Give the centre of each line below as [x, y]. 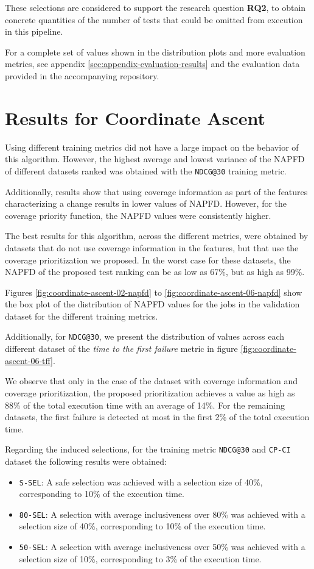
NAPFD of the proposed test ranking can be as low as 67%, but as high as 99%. [155, 272]
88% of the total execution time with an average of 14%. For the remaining [145, 405]
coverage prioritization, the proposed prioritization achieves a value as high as [150, 392]
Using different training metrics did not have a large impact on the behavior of [152, 147]
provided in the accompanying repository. [82, 75]
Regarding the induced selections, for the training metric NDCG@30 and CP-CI [148, 449]
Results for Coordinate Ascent [135, 117]
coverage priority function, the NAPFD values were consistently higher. [138, 215]
